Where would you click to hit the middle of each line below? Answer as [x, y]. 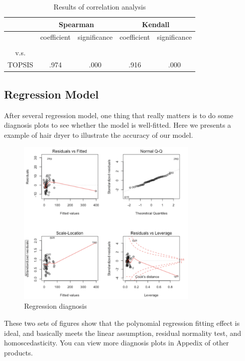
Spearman [76, 24]
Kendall [156, 24]
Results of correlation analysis [100, 7]
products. [19, 352]
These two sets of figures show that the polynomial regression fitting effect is [122, 323]
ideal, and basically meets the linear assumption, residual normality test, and [123, 333]
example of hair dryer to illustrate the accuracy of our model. [99, 134]
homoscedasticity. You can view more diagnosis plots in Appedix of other [116, 343]
